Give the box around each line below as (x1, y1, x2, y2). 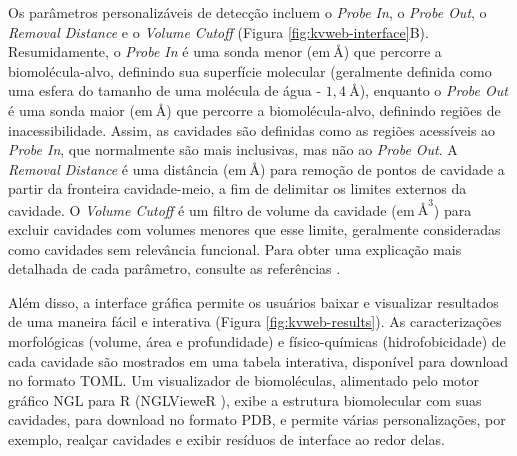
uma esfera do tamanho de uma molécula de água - (8, 80, 322, 101)
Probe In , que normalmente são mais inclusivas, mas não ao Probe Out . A (8, 139, 458, 160)
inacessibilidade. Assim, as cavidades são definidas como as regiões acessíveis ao (8, 119, 496, 140)
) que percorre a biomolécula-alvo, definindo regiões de (166, 99, 501, 120)
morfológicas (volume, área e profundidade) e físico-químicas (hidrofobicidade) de (8, 331, 506, 351)
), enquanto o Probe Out (359, 80, 508, 101)
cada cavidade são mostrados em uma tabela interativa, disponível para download (8, 350, 509, 371)
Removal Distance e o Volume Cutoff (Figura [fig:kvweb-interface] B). (8, 21, 429, 42)
